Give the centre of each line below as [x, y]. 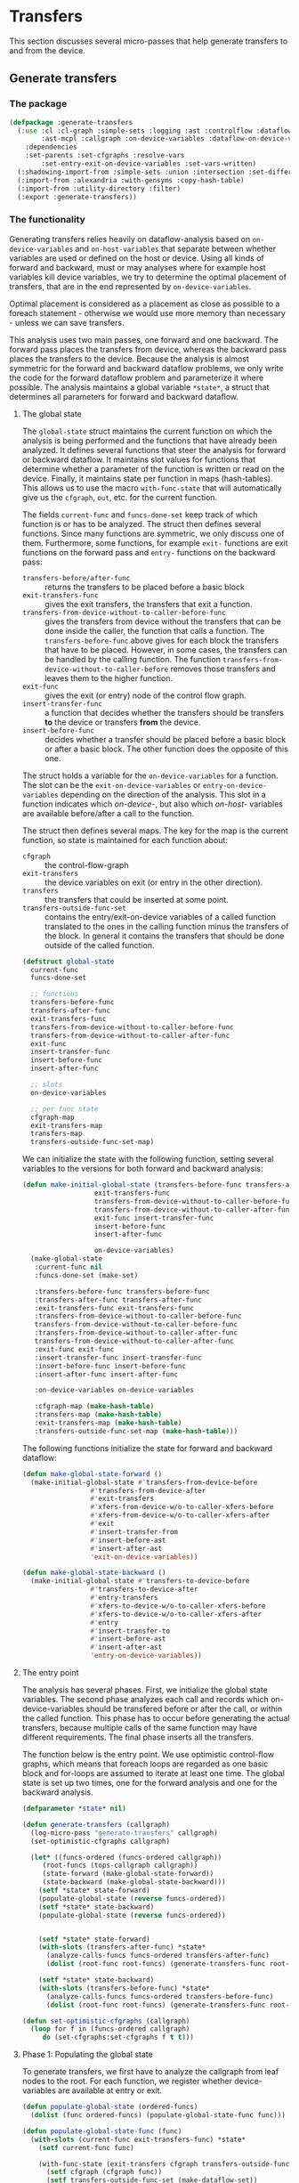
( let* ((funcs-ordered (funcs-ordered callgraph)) [126, 1857]
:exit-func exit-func [74, 1349]
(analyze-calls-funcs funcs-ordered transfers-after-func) [158, 1956]
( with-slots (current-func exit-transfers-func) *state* [138, 2139]
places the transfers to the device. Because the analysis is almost [129, 359]
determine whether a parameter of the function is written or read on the [153, 468]
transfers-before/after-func [76, 578]
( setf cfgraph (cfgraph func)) [104, 2172]
